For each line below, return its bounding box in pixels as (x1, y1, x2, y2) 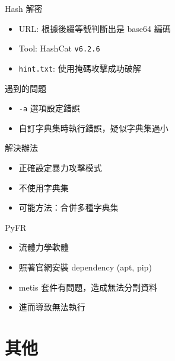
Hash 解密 (5, 2, 43, 14)
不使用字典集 (18, 181, 69, 194)
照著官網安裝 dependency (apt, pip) (18, 260, 152, 273)
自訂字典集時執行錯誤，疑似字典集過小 (18, 121, 168, 134)
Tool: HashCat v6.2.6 (18, 42, 100, 54)
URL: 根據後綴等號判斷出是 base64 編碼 (18, 22, 171, 34)
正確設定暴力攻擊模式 (18, 161, 102, 173)
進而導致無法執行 (18, 301, 85, 313)
